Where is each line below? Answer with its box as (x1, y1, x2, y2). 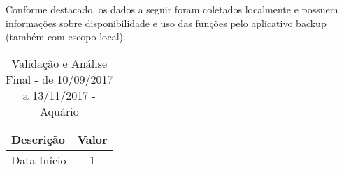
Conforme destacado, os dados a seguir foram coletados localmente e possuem (6, 2, 338, 16)
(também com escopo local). (6, 29, 126, 44)
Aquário (40, 102, 79, 119)
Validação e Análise (11, 54, 108, 71)
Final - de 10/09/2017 (6, 70, 113, 87)
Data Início (11, 151, 66, 168)
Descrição (11, 130, 65, 147)
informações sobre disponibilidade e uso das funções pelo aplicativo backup (6, 15, 327, 30)
